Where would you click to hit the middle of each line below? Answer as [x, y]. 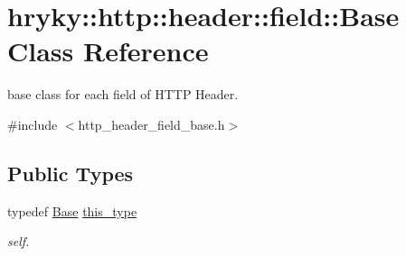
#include [33, 124]
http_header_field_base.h [151, 124]
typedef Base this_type [72, 210]
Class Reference [108, 51]
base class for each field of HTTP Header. [123, 94]
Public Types [71, 173]
